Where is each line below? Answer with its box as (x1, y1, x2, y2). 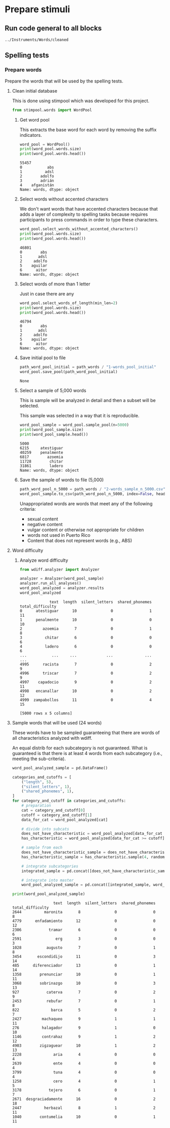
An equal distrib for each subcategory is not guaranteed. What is (12, 744, 148, 751)
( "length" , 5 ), (21, 779, 54, 785)
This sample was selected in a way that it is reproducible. (19, 413, 140, 419)
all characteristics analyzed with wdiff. (12, 735, 92, 741)
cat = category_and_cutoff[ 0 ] (21, 807, 85, 813)
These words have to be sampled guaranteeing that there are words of (12, 729, 160, 736)
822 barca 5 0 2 (12, 1007, 156, 1013)
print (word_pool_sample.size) (19, 427, 84, 432)
